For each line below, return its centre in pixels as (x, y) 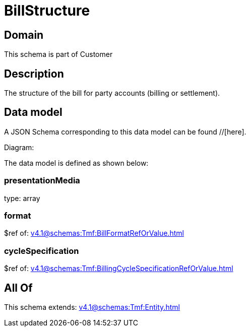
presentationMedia (42, 181)
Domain (24, 35)
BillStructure (47, 11)
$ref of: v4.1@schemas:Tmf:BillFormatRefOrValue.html (94, 233)
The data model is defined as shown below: (76, 163)
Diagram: (19, 147)
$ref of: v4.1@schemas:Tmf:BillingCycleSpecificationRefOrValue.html (119, 269)
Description (34, 74)
